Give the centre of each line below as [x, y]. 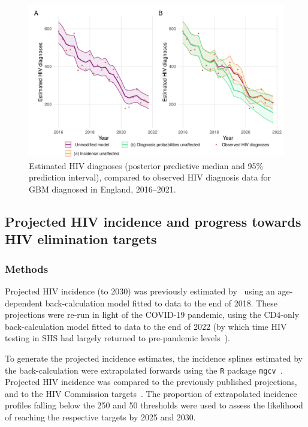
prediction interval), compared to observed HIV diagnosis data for [150, 177]
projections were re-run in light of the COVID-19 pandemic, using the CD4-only [152, 315]
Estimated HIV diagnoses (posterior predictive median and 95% [146, 165]
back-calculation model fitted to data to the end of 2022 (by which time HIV [146, 326]
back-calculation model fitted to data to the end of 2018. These [161, 303]
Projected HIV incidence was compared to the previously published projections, [151, 382]
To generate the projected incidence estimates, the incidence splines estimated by [154, 358]
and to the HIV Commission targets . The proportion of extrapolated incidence [151, 393]
